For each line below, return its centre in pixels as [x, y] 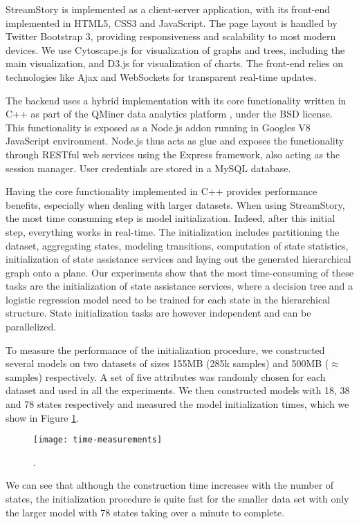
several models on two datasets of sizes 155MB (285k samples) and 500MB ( [167, 363]
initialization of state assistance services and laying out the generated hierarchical [178, 259]
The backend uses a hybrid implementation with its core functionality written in [176, 100]
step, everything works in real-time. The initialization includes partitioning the [173, 231]
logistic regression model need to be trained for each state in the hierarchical [168, 299]
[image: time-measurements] [98, 440]
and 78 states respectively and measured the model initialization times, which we [177, 404]
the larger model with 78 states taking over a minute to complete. [145, 512]
